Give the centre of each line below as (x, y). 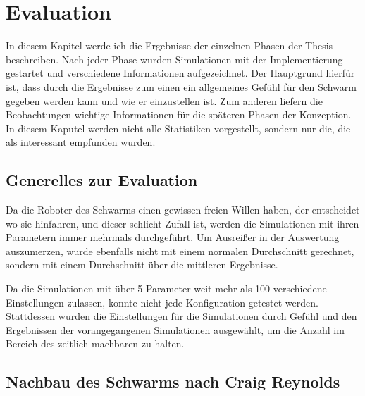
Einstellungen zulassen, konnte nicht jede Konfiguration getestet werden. (162, 302)
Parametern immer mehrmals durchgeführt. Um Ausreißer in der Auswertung (173, 237)
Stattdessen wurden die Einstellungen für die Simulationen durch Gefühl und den (181, 316)
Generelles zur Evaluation (102, 180)
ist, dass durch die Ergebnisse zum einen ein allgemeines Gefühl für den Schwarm (181, 86)
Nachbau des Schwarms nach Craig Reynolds (173, 382)
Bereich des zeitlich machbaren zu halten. (95, 344)
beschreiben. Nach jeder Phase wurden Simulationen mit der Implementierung (174, 59)
